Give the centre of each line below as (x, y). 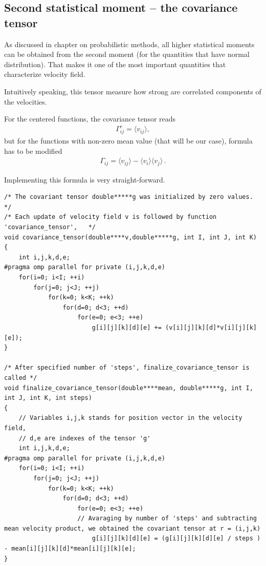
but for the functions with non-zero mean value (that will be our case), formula (128, 141)
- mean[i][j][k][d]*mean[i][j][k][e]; (70, 549)
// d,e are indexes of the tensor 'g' (85, 438)
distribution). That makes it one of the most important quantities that (115, 64)
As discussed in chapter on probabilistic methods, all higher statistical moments (129, 44)
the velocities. (26, 101)
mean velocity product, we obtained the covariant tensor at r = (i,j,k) (132, 528)
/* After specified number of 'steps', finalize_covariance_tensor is (127, 368)
